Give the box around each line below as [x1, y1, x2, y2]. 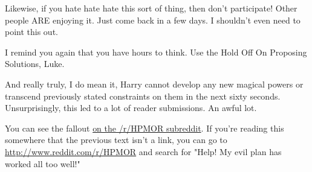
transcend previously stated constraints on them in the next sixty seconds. [5, 89, 281, 102]
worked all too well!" [5, 157, 80, 170]
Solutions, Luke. [5, 57, 65, 70]
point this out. [5, 25, 58, 38]
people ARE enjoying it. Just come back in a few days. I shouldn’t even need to [5, 13, 301, 26]
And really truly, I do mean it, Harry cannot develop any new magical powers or [5, 77, 304, 90]
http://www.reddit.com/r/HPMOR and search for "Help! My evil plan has [5, 145, 282, 158]
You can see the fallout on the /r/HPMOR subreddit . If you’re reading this [5, 121, 284, 134]
